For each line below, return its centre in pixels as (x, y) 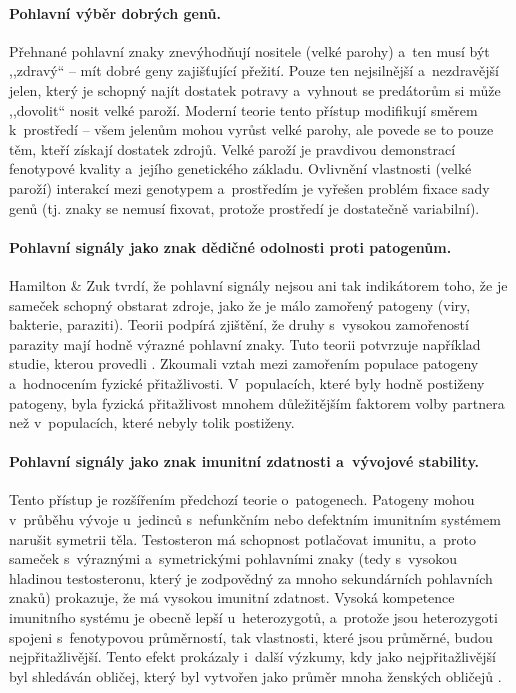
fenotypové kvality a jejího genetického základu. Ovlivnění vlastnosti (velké (240, 168)
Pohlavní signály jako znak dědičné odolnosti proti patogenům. (230, 246)
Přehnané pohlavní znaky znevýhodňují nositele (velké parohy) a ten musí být (249, 50)
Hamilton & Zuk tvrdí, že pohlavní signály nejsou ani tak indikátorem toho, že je (258, 284)
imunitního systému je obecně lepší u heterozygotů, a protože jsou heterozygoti (253, 617)
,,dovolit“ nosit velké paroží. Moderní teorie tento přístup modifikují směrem (243, 109)
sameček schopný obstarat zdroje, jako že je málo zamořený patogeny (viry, (240, 304)
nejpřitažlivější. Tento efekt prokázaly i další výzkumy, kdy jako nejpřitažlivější (252, 656)
